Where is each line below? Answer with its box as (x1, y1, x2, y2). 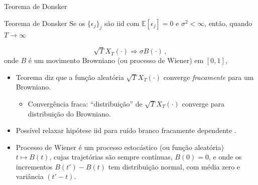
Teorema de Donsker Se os (4, 17, 85, 28)
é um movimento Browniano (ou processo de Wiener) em (28, 55, 204, 65)
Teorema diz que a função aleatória (16, 71, 124, 82)
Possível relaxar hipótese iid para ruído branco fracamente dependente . (16, 125, 236, 135)
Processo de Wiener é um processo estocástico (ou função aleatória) (16, 141, 224, 152)
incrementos (16, 161, 53, 171)
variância (16, 171, 44, 181)
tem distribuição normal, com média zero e (108, 161, 240, 171)
